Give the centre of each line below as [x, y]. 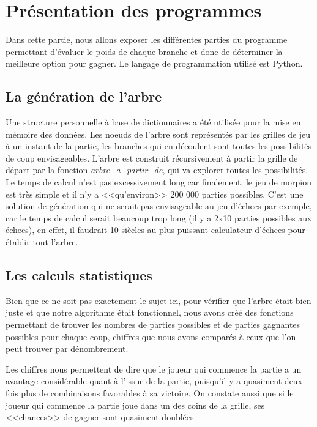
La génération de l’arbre [84, 96]
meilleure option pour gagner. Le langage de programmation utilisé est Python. [154, 63]
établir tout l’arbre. [42, 242]
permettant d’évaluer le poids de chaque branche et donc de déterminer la [144, 51]
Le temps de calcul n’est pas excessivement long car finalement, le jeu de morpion [158, 182]
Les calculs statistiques [79, 275]
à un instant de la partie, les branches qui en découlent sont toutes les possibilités [159, 146]
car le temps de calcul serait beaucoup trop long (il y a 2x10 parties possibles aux [159, 217]
